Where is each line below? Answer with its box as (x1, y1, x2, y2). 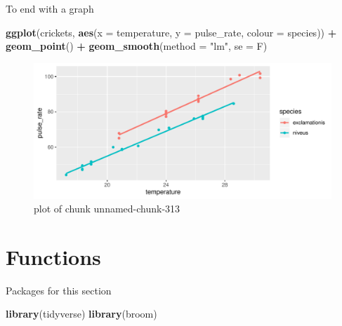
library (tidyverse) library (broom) (6, 306, 157, 321)
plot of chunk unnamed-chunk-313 (34, 201, 180, 216)
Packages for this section (6, 283, 112, 297)
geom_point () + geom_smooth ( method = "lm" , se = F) (6, 39, 268, 53)
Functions (6, 242, 101, 271)
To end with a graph (6, 1, 94, 15)
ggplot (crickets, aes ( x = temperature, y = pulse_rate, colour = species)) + (6, 25, 337, 39)
